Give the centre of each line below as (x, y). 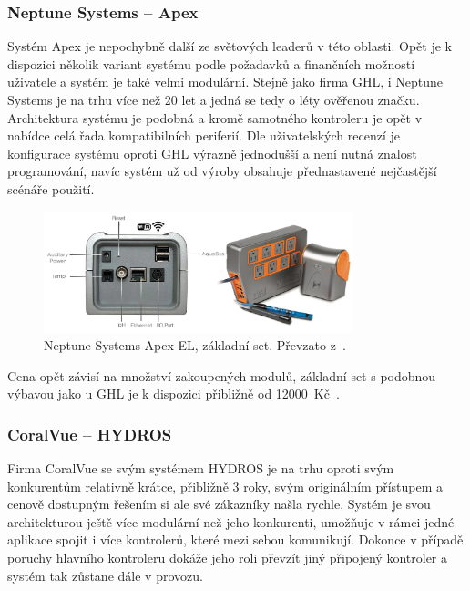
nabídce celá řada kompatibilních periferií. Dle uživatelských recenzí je (204, 135)
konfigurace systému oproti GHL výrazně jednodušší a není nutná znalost (212, 153)
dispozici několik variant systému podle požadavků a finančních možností (211, 63)
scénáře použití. (51, 188)
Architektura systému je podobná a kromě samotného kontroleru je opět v (215, 117)
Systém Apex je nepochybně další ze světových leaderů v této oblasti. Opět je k (230, 46)
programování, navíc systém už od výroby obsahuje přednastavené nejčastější (222, 171)
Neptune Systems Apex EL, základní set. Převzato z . (195, 345)
